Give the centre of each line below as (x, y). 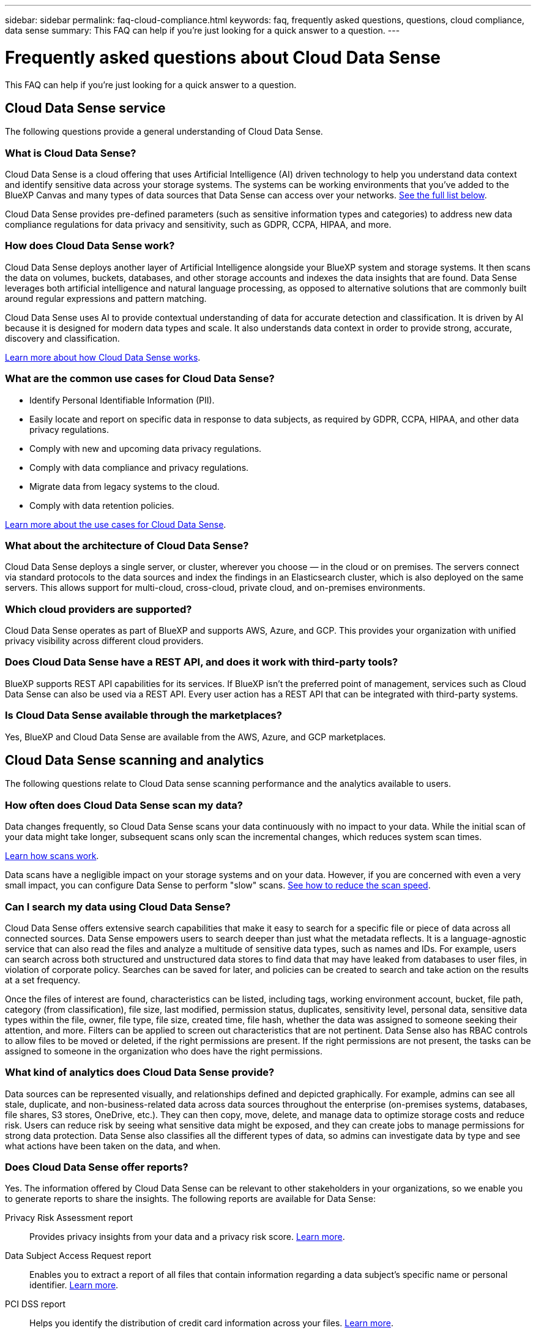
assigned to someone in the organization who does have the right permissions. (164, 1051)
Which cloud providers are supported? (99, 609)
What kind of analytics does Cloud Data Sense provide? (140, 1072)
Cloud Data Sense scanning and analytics (135, 760)
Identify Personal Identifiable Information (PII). (122, 400)
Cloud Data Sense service (85, 108)
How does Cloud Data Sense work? (90, 246)
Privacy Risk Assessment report (69, 1218)
